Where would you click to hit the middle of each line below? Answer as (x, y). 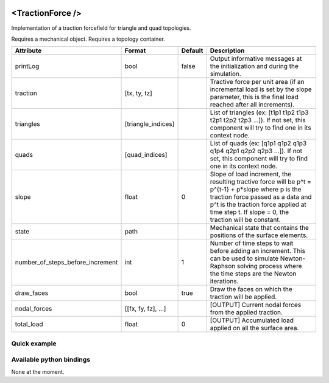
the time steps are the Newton (253, 274)
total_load (29, 324)
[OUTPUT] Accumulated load (252, 320)
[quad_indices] (146, 155)
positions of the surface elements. (259, 235)
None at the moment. (38, 371)
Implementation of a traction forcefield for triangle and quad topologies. (101, 28)
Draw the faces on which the (251, 289)
